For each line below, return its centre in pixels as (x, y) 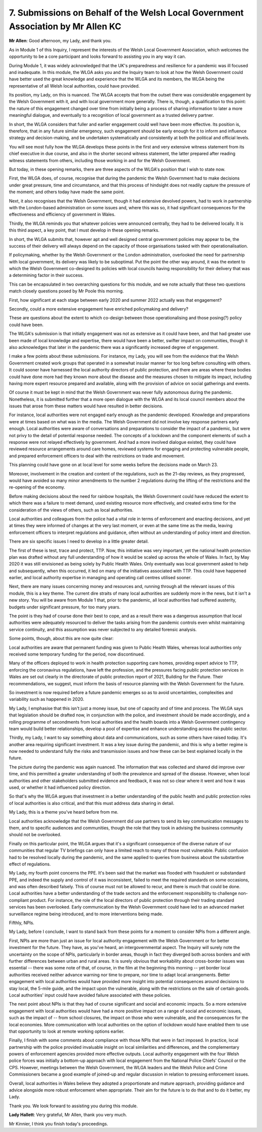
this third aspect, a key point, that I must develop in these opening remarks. (84, 230)
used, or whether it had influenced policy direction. (60, 787)
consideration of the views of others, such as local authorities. (71, 510)
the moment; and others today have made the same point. (67, 192)
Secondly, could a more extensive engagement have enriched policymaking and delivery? (99, 309)
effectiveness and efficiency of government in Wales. (62, 215)
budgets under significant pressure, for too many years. (65, 607)
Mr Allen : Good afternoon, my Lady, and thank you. (60, 41)
